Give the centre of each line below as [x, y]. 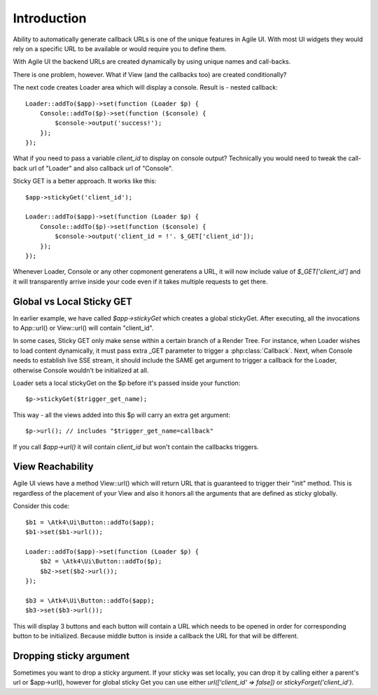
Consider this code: [41, 506]
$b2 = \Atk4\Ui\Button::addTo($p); [101, 561]
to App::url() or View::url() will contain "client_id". [83, 328]
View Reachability [53, 466]
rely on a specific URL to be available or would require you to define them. [120, 48]
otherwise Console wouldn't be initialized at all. [81, 370]
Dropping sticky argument [71, 655]
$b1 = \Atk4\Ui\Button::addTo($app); [90, 522]
